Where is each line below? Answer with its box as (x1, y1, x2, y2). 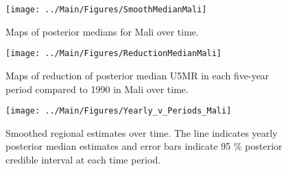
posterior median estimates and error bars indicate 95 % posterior (5, 139, 283, 153)
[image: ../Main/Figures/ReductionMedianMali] (5, 49, 221, 59)
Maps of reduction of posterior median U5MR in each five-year (5, 68, 269, 82)
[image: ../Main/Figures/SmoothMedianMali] (5, 5, 207, 14)
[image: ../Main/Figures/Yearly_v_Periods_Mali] (5, 106, 232, 116)
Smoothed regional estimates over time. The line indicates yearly (5, 125, 278, 140)
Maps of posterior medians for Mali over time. (5, 24, 199, 38)
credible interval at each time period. (5, 152, 161, 166)
